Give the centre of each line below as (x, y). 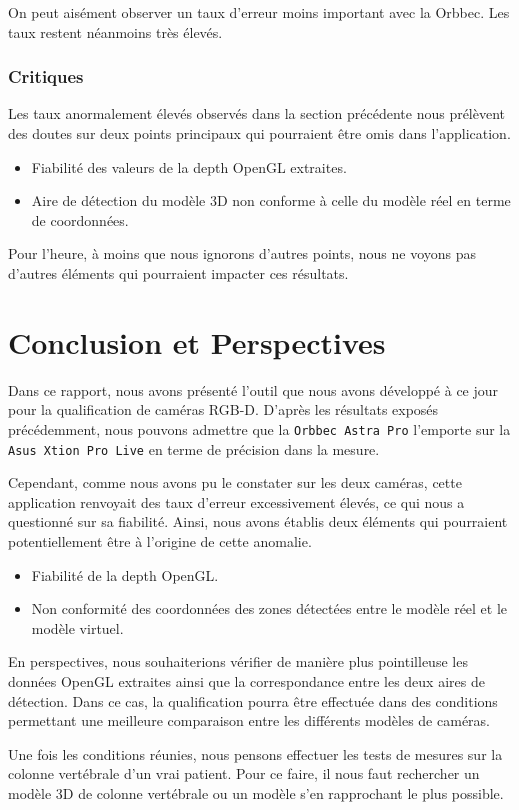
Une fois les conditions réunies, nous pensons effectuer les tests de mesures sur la (255, 753)
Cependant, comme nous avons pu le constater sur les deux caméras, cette (235, 482)
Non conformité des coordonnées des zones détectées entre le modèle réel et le (269, 608)
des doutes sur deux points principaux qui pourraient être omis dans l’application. (259, 133)
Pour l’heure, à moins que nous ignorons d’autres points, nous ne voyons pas (242, 253)
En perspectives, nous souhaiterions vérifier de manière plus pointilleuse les (238, 661)
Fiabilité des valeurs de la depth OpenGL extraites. (189, 166)
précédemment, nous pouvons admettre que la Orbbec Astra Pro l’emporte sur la (259, 428)
